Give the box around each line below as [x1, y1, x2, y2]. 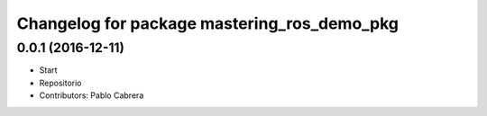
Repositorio [39, 77, 82, 88]
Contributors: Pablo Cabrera [39, 90, 144, 101]
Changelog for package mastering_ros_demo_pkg [16, 13, 400, 33]
